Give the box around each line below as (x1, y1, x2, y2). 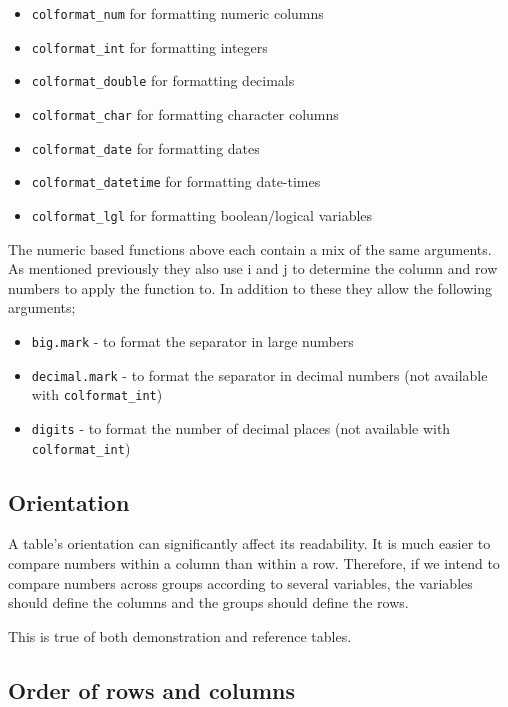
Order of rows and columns (8, 674, 296, 705)
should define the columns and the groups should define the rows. (8, 592, 409, 613)
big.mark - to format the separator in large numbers (31, 330, 354, 351)
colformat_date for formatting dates (31, 137, 260, 158)
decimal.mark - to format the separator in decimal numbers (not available (31, 364, 488, 385)
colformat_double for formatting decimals (31, 70, 295, 91)
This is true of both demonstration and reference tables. (8, 625, 352, 646)
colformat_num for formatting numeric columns (31, 3, 324, 23)
